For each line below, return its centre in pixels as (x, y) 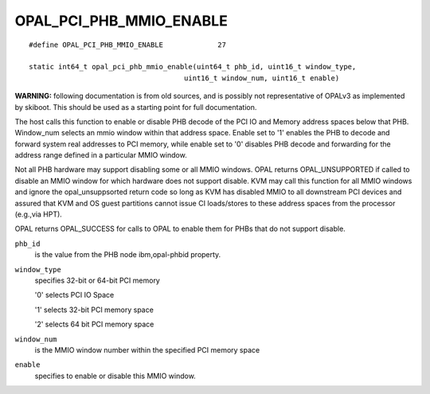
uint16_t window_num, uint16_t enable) (262, 78)
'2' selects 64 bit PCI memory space (94, 324)
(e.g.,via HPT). (39, 214)
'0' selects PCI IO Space (74, 295)
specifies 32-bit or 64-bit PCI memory (98, 280)
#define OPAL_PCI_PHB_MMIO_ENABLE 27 (128, 45)
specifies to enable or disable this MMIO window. (115, 376)
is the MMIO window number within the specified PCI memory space (147, 349)
